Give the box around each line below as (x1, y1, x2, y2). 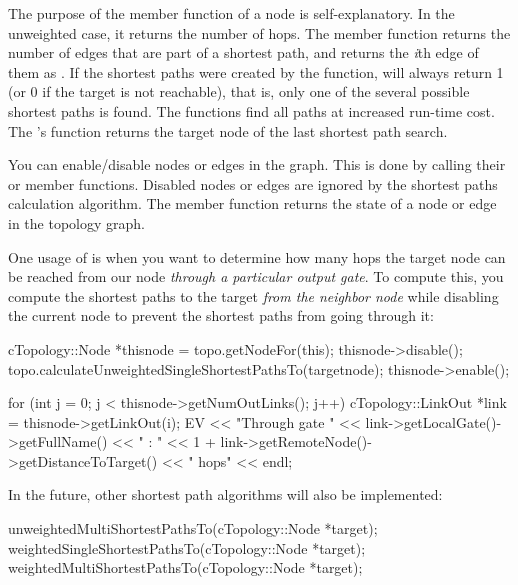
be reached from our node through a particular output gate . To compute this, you (8, 266, 504, 287)
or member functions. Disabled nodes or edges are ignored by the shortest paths (8, 173, 498, 194)
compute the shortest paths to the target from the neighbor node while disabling (8, 285, 499, 306)
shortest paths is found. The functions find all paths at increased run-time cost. (8, 100, 495, 121)
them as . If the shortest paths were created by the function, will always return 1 (8, 61, 504, 82)
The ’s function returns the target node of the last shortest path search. (8, 120, 448, 141)
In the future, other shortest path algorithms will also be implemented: (8, 484, 443, 505)
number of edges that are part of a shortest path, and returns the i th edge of (8, 42, 479, 63)
